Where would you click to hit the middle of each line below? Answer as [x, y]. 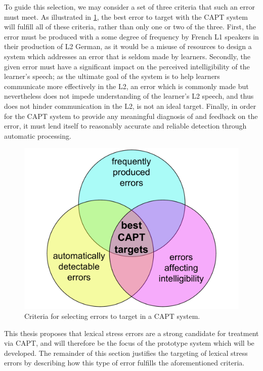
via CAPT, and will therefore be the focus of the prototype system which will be [129, 343]
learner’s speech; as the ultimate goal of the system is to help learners [112, 76]
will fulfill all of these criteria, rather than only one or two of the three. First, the [130, 27]
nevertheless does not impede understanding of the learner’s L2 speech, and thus [129, 96]
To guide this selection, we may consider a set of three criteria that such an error [130, 7]
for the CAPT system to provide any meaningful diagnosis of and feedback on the [131, 116]
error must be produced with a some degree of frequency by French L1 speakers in [131, 36]
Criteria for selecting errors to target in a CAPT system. [112, 316]
